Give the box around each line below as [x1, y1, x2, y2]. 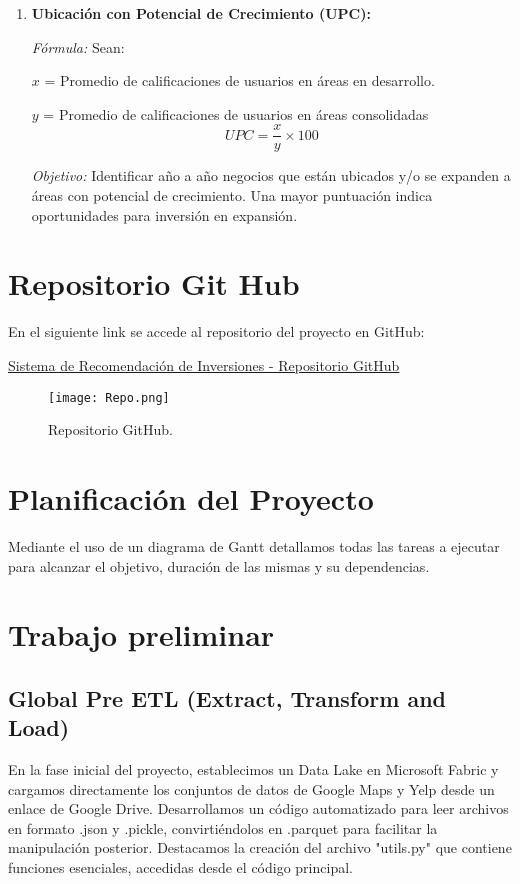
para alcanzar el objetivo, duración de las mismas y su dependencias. [8, 555, 430, 576]
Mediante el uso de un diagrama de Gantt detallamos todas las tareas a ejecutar [8, 535, 500, 556]
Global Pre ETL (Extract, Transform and [8, 682, 446, 713]
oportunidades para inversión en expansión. [31, 204, 298, 225]
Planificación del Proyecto [8, 477, 374, 518]
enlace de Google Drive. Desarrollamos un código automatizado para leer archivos [8, 798, 509, 819]
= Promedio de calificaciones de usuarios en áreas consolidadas [43, 103, 429, 124]
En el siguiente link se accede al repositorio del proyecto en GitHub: [8, 321, 425, 342]
